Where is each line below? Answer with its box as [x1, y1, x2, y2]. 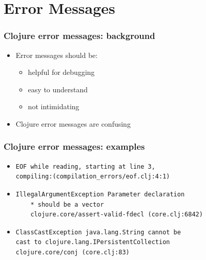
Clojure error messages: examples [4, 140, 145, 153]
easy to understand [28, 84, 88, 94]
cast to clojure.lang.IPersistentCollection [15, 238, 170, 246]
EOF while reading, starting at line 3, [15, 163, 155, 170]
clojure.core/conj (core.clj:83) [15, 248, 130, 256]
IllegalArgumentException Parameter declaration [15, 190, 185, 198]
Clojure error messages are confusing [15, 118, 131, 129]
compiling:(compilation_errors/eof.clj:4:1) [15, 173, 170, 181]
